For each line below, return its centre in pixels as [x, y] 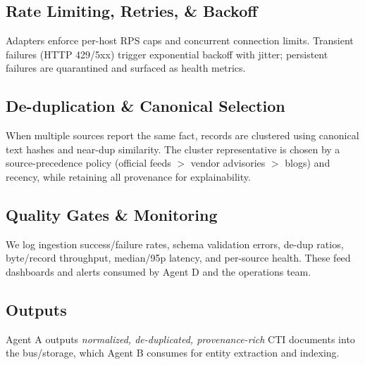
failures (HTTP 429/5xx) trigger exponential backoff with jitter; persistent [167, 54]
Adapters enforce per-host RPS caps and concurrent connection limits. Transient [180, 40]
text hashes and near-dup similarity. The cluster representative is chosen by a [173, 149]
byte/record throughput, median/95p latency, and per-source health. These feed [178, 258]
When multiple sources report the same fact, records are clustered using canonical [182, 135]
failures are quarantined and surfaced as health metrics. [126, 68]
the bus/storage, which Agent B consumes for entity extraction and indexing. [173, 353]
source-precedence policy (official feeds [88, 163]
